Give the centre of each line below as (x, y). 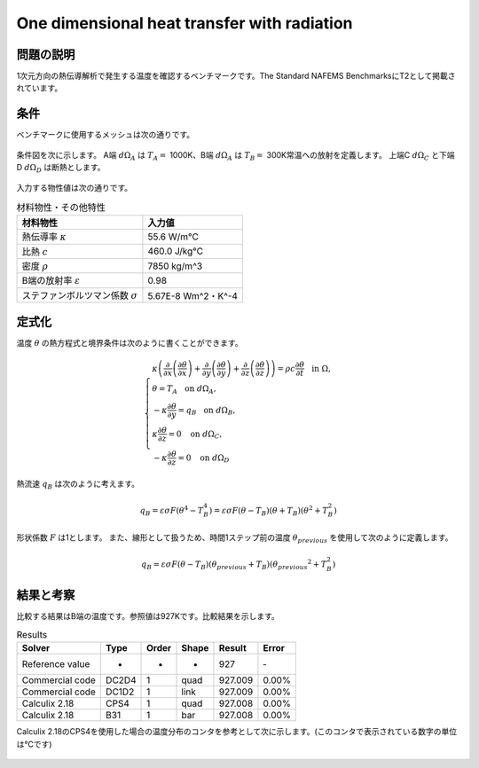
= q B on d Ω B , (207, 411)
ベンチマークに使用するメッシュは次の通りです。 (106, 135)
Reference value (56, 664)
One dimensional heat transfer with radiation (185, 23)
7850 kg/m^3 (175, 266)
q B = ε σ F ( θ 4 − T (172, 511)
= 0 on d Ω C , (195, 435)
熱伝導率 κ (44, 237)
